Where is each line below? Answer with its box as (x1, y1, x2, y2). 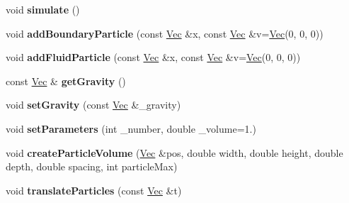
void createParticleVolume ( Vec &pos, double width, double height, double (6, 145, 343, 160)
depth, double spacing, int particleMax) (6, 159, 178, 174)
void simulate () (6, 2, 80, 16)
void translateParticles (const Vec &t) (6, 182, 182, 197)
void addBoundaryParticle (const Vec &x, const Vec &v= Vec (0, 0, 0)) (6, 26, 324, 40)
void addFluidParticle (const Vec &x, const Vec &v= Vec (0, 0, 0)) (6, 50, 301, 65)
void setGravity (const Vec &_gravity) (6, 97, 181, 112)
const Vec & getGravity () (6, 73, 126, 88)
